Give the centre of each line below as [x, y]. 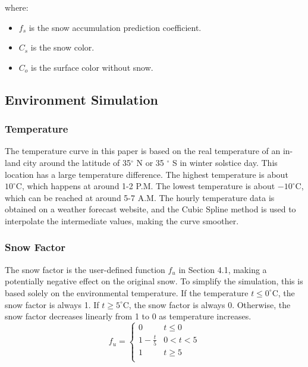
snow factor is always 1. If [52, 304]
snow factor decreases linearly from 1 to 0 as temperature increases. [128, 316]
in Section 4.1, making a [223, 269]
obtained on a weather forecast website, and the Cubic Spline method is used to [150, 209]
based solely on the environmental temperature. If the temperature [127, 292]
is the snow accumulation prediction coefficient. [115, 27]
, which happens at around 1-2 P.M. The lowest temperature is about [148, 186]
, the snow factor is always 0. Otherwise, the [210, 304]
